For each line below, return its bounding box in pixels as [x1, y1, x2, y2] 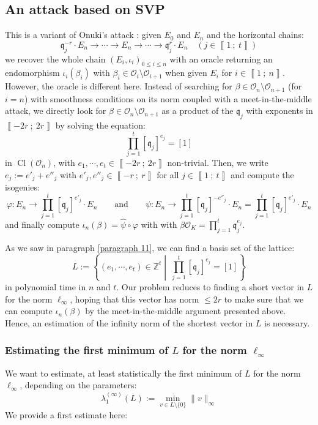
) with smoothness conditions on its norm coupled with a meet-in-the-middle [24, 92, 312, 105]
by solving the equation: [55, 119, 146, 132]
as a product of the [161, 104, 234, 117]
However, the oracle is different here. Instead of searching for [5, 80, 232, 92]
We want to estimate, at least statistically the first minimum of [5, 366, 242, 379]
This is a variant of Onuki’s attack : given [5, 28, 161, 41]
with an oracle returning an [169, 52, 273, 65]
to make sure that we [224, 292, 304, 305]
